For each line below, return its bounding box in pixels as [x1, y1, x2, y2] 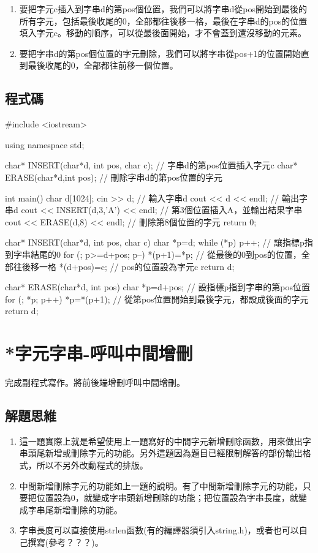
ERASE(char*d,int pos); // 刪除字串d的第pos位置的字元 [5, 170, 223, 183]
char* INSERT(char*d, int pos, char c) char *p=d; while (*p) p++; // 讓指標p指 [5, 236, 313, 249]
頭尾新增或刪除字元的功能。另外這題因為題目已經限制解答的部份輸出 [28, 446, 303, 459]
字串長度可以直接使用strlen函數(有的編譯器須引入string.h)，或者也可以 [19, 524, 299, 536]
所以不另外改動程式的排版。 [36, 459, 148, 471]
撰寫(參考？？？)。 [28, 535, 104, 548]
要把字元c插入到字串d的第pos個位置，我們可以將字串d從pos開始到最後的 [19, 2, 307, 15]
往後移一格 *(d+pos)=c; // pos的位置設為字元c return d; [13, 260, 235, 273]
